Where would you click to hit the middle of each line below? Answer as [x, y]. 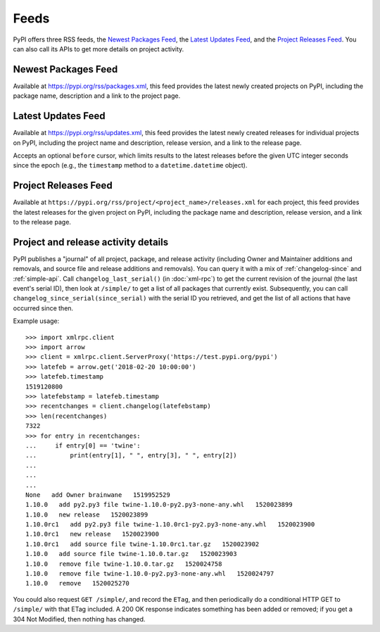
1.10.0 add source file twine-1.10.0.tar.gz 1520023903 [131, 554]
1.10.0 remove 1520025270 [78, 583]
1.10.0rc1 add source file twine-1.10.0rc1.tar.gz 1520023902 [142, 544]
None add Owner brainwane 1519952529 [98, 495]
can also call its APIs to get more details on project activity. [99, 49]
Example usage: [36, 321]
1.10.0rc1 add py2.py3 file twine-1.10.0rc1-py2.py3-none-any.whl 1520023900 [170, 525]
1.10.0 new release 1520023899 [87, 514]
